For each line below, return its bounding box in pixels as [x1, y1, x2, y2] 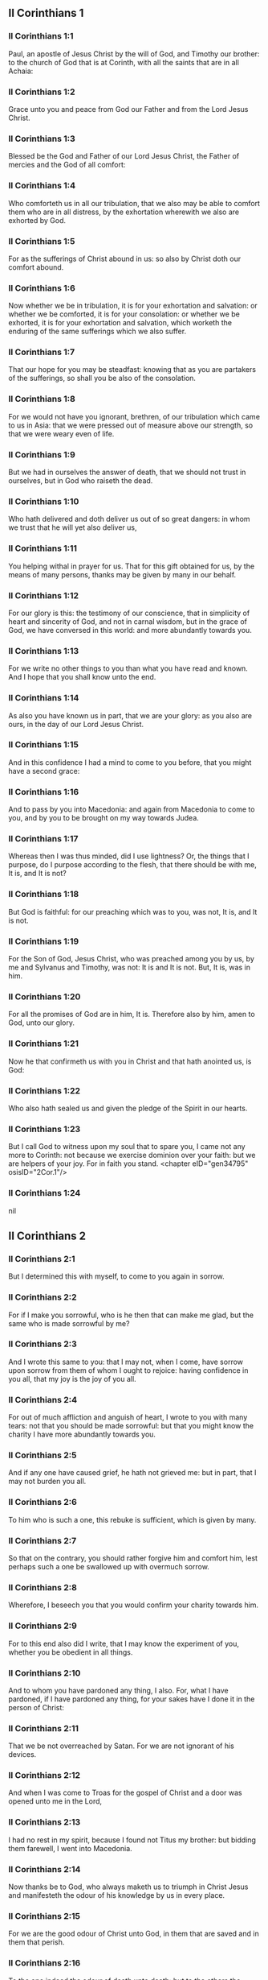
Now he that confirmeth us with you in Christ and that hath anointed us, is [8, 1056, 252, 1066]
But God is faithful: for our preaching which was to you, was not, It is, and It [8, 907, 258, 916]
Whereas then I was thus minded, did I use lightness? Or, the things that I [8, 851, 250, 861]
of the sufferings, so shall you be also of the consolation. [8, 374, 197, 383]
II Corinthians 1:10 [8, 495, 79, 506]
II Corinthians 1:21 [8, 1038, 79, 1049]
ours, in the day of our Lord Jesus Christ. [8, 719, 144, 729]
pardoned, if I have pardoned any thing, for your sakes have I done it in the [8, 1694, 255, 1704]
